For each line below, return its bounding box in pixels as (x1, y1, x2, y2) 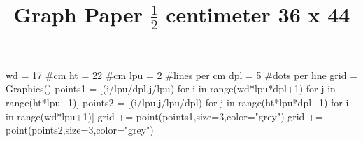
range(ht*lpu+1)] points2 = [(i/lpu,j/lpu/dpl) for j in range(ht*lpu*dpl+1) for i (6, 95, 349, 110)
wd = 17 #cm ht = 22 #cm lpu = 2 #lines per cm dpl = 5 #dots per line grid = (6, 67, 358, 82)
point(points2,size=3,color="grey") (6, 122, 154, 137)
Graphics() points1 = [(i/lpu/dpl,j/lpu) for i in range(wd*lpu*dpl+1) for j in (6, 81, 336, 96)
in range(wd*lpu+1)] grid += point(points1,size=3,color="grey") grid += (6, 108, 323, 123)
